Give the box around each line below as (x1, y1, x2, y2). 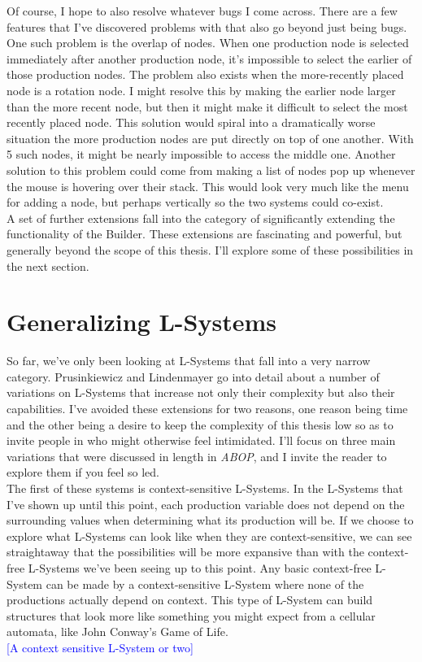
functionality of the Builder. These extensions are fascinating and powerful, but (7, 225, 402, 242)
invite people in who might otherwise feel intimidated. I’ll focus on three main (7, 432, 396, 449)
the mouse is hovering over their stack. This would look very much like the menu (7, 177, 409, 194)
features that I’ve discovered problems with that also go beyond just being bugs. (7, 18, 407, 35)
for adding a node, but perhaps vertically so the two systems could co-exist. (7, 194, 384, 211)
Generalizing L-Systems (7, 305, 276, 338)
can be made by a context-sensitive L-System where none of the (46, 575, 364, 592)
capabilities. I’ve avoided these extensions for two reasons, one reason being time (7, 400, 408, 416)
